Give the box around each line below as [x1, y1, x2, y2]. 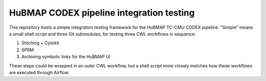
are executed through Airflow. [9, 69, 69, 75]
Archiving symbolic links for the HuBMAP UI [21, 54, 111, 60]
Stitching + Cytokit [21, 40, 59, 46]
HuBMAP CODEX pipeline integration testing [9, 7, 195, 18]
